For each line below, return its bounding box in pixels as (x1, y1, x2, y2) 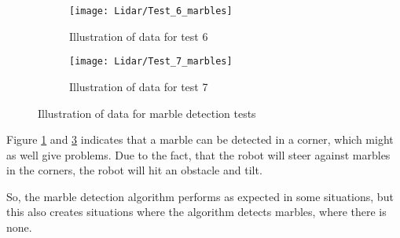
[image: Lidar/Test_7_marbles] (69, 56, 233, 68)
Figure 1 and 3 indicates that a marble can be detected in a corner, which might (6, 131, 394, 148)
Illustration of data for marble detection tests (38, 104, 256, 121)
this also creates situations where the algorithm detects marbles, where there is (6, 203, 387, 220)
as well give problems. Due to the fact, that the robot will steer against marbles (6, 146, 391, 163)
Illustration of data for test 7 (69, 78, 208, 94)
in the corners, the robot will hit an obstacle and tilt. (6, 162, 262, 178)
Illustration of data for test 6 (69, 27, 208, 44)
